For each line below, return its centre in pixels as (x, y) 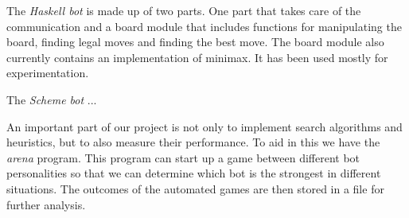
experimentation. (48, 73)
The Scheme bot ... (52, 99)
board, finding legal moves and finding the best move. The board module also (195, 42)
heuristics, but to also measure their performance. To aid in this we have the (193, 142)
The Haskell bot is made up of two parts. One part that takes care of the (184, 10)
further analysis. (46, 204)
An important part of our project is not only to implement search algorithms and (204, 126)
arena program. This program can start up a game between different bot (183, 157)
